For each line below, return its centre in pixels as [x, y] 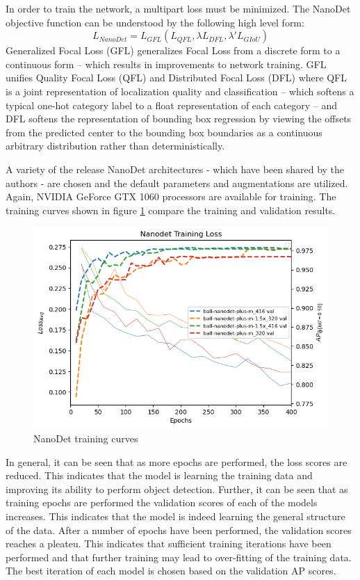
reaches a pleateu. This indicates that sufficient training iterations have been [169, 543]
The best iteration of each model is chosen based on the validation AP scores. [171, 571]
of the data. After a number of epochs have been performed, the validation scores [179, 530]
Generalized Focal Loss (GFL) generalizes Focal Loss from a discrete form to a [173, 50]
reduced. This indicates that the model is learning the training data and [159, 475]
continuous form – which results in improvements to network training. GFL [166, 64]
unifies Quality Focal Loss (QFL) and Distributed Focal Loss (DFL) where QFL [176, 78]
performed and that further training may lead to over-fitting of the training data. [179, 557]
